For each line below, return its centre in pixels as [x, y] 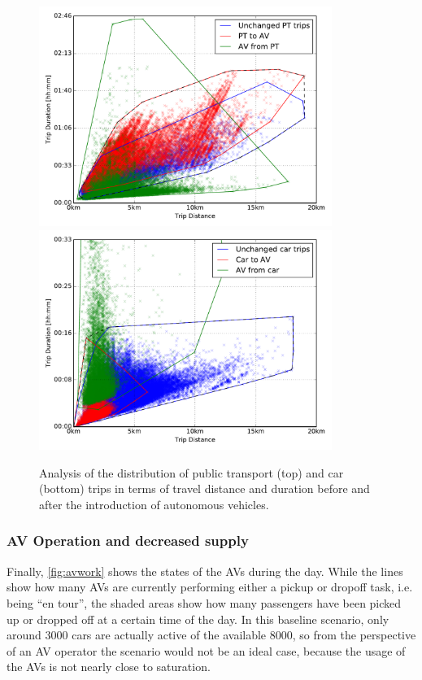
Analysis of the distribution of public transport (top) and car [191, 472]
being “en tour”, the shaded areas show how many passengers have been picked [204, 602]
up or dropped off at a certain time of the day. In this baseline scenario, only [198, 619]
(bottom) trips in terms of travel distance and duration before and [204, 488]
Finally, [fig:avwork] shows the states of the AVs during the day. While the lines [205, 571]
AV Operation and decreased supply [128, 541]
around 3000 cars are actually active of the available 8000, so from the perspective [211, 635]
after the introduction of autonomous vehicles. [154, 504]
